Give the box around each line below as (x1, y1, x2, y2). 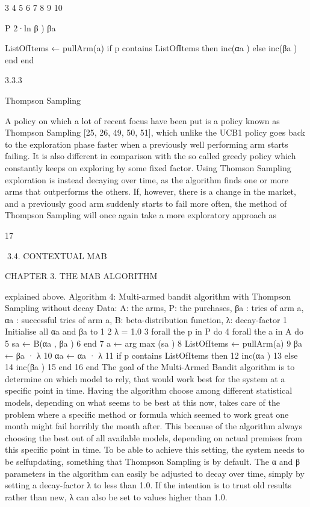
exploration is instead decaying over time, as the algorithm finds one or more (5, 173, 289, 186)
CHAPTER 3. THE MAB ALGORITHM (5, 269, 158, 282)
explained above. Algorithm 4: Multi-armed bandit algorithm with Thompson (5, 289, 291, 302)
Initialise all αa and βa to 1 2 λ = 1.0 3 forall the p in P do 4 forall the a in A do (5, 325, 304, 338)
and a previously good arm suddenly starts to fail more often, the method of (5, 197, 287, 209)
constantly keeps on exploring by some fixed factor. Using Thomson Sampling (5, 161, 291, 174)
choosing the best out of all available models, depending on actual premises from (5, 431, 302, 444)
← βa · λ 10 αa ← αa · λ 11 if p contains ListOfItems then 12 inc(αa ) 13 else (5, 348, 298, 361)
